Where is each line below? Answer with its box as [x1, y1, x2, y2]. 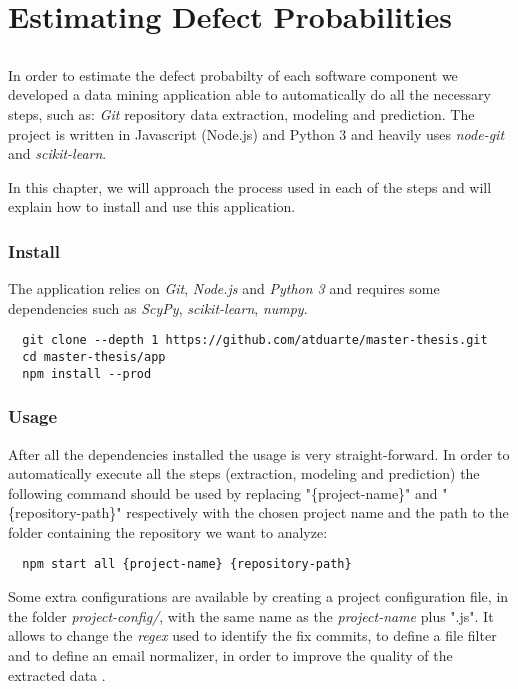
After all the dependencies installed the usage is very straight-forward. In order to [8, 443, 510, 464]
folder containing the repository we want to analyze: [8, 521, 328, 542]
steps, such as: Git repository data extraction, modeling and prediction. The [8, 103, 475, 124]
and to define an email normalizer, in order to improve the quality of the [8, 644, 453, 665]
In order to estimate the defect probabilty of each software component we [8, 64, 458, 85]
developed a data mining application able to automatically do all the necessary [8, 84, 491, 105]
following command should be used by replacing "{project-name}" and [8, 482, 438, 503]
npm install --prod [22, 366, 152, 381]
